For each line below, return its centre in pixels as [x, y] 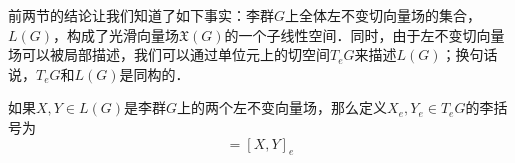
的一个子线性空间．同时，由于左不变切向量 [364, 34]
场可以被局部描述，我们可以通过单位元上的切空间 [169, 54]
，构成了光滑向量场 [116, 34]
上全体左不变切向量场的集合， [383, 15]
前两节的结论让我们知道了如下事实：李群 [141, 15]
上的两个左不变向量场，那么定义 [282, 107]
